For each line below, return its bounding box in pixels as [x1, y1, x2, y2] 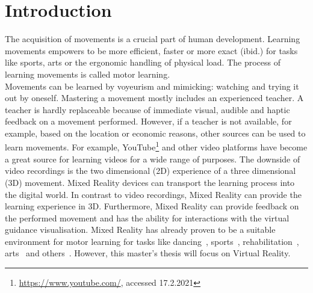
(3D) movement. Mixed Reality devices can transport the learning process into [5, 176, 295, 188]
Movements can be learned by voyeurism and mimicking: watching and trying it [5, 79, 299, 92]
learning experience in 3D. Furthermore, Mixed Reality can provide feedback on [5, 200, 299, 212]
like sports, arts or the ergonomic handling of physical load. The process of [5, 56, 280, 69]
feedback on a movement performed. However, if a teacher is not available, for [5, 115, 292, 128]
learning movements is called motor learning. [5, 67, 170, 80]
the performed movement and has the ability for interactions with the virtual [5, 211, 290, 224]
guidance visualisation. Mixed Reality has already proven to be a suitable [5, 223, 276, 236]
